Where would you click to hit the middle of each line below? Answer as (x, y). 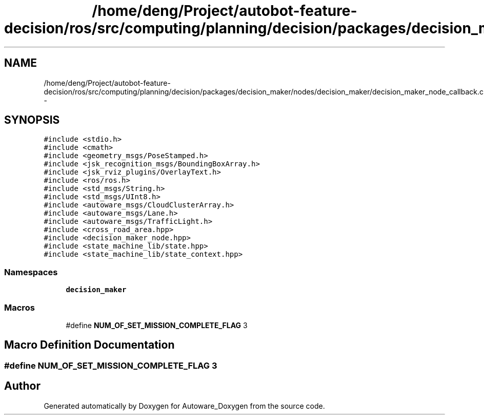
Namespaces (31, 272)
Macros (19, 307)
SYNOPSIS (32, 120)
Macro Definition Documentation (89, 345)
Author (22, 386)
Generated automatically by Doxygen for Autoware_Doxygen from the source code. (184, 406)
